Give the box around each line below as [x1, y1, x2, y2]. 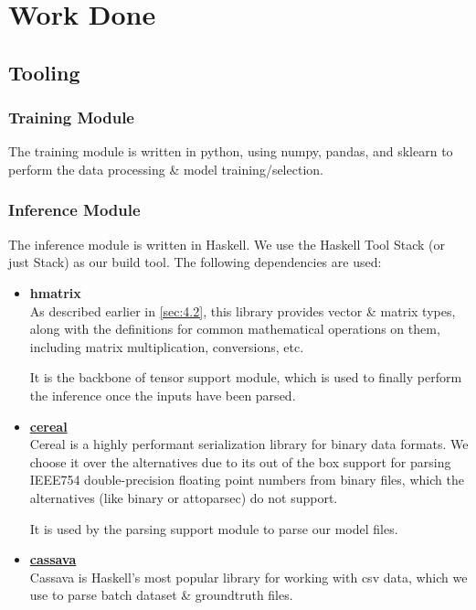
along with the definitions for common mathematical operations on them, [29, 319, 440, 338]
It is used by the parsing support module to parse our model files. [29, 519, 398, 538]
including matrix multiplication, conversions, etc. [29, 337, 304, 356]
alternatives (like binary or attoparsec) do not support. [29, 487, 338, 507]
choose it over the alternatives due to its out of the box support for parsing [29, 452, 451, 471]
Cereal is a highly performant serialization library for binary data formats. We [29, 434, 469, 454]
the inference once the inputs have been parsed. [29, 385, 296, 404]
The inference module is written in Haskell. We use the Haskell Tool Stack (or [8, 234, 445, 253]
